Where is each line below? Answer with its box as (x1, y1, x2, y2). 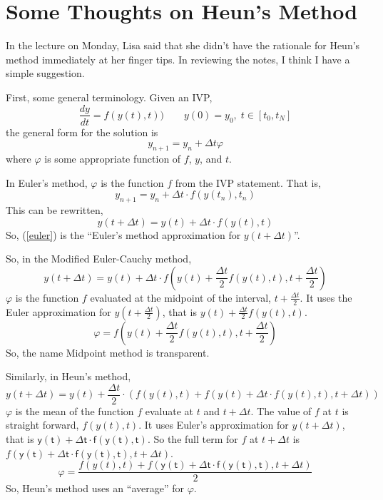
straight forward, (6, 417, 79, 432)
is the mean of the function (15, 403, 134, 418)
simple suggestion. (6, 66, 85, 81)
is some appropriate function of (44, 150, 181, 165)
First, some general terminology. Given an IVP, (6, 89, 213, 104)
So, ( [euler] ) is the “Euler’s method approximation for (6, 227, 241, 242)
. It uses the (300, 290, 352, 305)
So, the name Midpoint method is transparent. (6, 345, 210, 359)
